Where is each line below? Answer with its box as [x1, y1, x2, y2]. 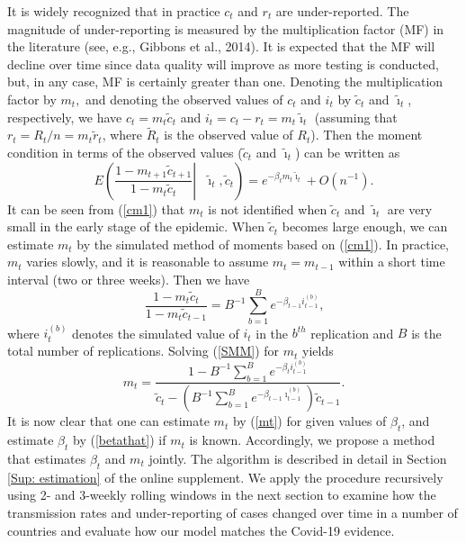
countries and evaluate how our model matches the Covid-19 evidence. [7, 520, 395, 539]
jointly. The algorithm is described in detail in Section [148, 448, 447, 467]
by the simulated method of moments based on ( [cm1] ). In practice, [76, 234, 449, 253]
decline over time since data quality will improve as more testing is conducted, [7, 54, 439, 73]
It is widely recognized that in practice [7, 2, 220, 20]
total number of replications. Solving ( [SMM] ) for [7, 341, 280, 360]
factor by [7, 89, 57, 108]
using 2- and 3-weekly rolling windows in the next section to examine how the [7, 485, 436, 504]
